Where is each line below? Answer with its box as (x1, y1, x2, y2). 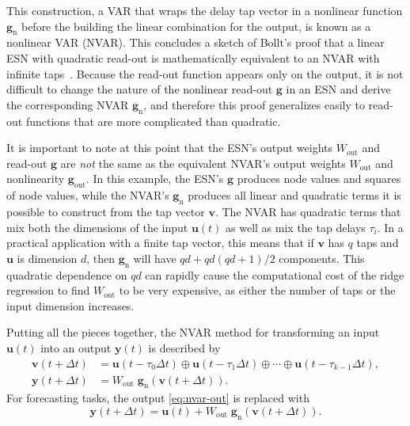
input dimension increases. (6, 297, 135, 314)
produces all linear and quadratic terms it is (188, 187, 401, 203)
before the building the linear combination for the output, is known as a (21, 17, 371, 34)
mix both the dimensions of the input (6, 219, 188, 235)
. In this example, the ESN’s (85, 170, 224, 187)
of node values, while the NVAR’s (6, 187, 169, 203)
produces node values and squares (237, 170, 401, 187)
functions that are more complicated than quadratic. (25, 112, 281, 129)
